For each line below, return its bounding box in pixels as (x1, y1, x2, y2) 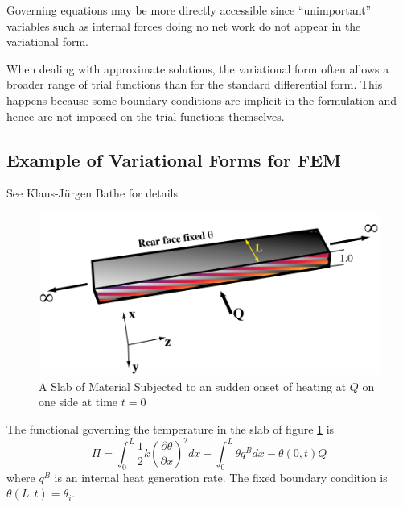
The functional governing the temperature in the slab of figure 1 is (6, 420, 335, 437)
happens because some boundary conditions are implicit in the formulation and (6, 91, 397, 108)
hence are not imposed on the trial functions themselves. (6, 107, 285, 124)
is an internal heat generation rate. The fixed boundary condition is (54, 468, 388, 485)
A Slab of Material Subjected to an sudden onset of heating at (39, 377, 347, 394)
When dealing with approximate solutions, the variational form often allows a (6, 60, 389, 77)
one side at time (39, 393, 118, 410)
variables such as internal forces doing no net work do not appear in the (6, 17, 361, 34)
